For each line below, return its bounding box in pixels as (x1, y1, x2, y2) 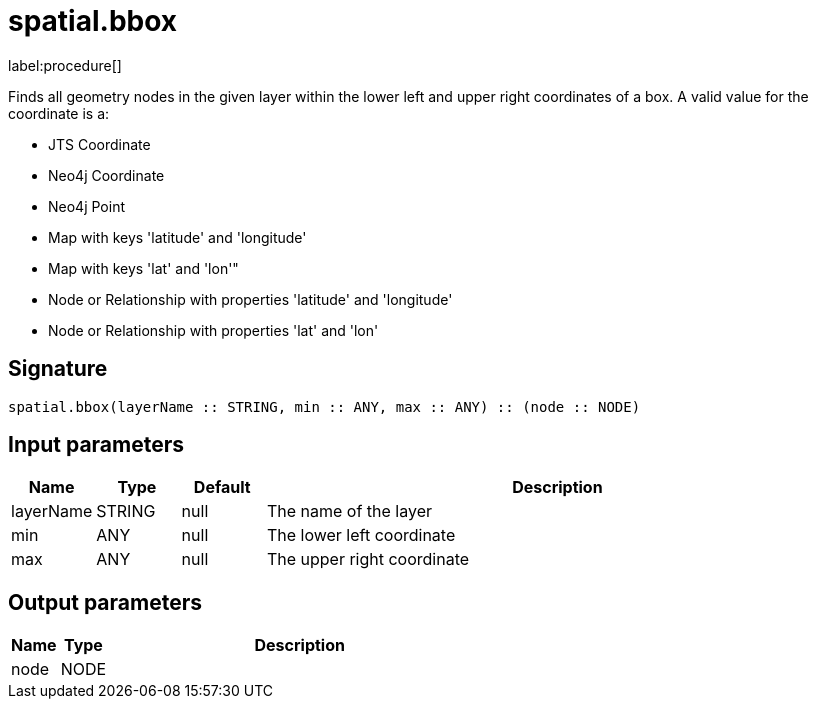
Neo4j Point (48, 197, 125, 215)
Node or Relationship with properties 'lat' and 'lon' (48, 321, 379, 339)
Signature (8, 356, 108, 382)
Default (193, 477, 251, 498)
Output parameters (8, 589, 202, 615)
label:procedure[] (8, 56, 122, 74)
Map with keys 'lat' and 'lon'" (48, 259, 239, 277)
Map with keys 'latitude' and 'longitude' (48, 228, 307, 246)
